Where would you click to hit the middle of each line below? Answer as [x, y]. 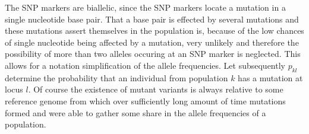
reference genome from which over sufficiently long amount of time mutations [145, 100]
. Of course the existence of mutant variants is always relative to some [156, 89]
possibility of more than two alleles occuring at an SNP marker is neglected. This [153, 54]
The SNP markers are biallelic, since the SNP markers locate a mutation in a [145, 7]
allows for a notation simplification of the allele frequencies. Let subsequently [145, 65]
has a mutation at [270, 77]
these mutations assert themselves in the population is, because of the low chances [154, 31]
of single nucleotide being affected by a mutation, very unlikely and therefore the [152, 42]
